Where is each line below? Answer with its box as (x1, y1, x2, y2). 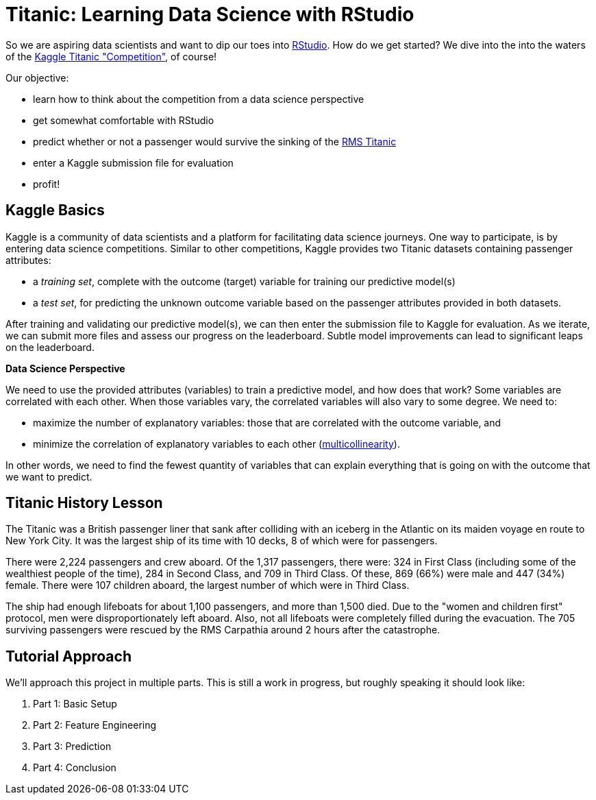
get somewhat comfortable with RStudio (33, 114, 214, 126)
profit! (33, 178, 60, 190)
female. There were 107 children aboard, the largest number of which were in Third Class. (5, 579, 410, 592)
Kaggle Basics (5, 202, 105, 219)
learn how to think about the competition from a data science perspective (33, 93, 364, 105)
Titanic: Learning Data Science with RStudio (5, 3, 414, 26)
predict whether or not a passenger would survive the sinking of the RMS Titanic (33, 135, 397, 147)
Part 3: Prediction (33, 740, 112, 753)
